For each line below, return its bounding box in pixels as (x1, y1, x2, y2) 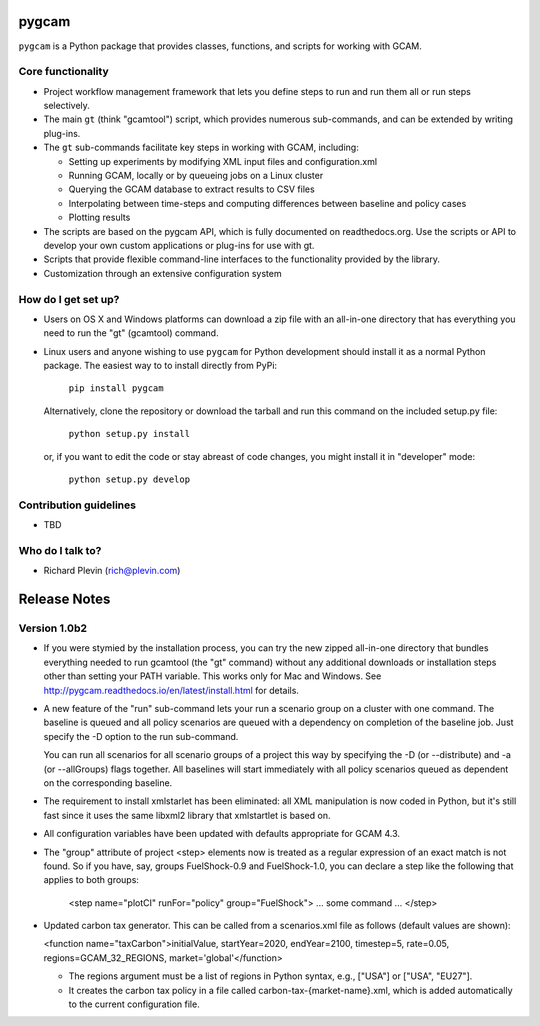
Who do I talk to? (18, 543, 102, 557)
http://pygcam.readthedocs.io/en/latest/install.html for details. (43, 684, 300, 696)
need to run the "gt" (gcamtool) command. (43, 327, 219, 339)
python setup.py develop (68, 474, 190, 485)
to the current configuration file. (68, 998, 200, 1010)
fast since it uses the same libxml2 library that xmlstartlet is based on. (43, 809, 331, 821)
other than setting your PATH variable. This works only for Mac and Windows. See (43, 670, 382, 682)
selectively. (43, 100, 90, 112)
